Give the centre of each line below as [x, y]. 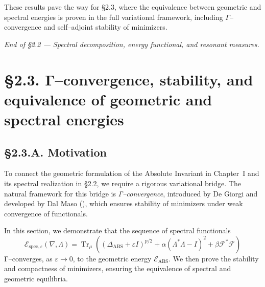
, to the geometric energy [112, 258]
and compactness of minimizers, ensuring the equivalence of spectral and [118, 268]
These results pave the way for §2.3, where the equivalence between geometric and [133, 7]
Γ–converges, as [28, 258]
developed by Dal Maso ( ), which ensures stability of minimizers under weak [124, 203]
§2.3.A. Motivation [55, 152]
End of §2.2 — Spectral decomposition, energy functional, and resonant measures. [132, 44]
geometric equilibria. [36, 279]
